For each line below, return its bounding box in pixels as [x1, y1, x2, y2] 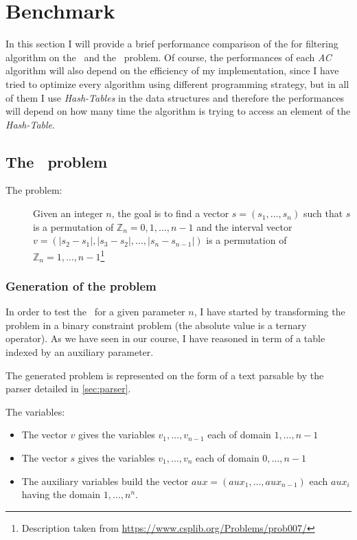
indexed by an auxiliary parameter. [5, 344, 154, 359]
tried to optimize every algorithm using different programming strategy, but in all [5, 76, 349, 91]
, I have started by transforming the [194, 304, 345, 319]
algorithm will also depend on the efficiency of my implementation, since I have [5, 63, 339, 78]
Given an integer [33, 206, 103, 221]
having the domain [21, 487, 101, 502]
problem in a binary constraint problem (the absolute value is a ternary [5, 317, 307, 332]
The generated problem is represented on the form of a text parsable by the [5, 368, 324, 382]
